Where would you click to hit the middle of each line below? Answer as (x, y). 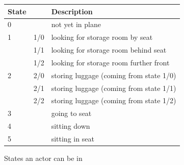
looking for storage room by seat (102, 37)
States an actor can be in (43, 158)
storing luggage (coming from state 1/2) (114, 100)
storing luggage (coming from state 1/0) (114, 75)
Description (72, 11)
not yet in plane (76, 24)
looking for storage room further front (110, 62)
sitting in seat (73, 138)
